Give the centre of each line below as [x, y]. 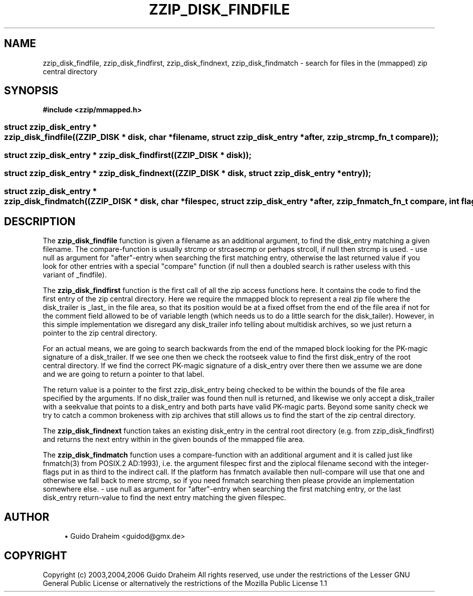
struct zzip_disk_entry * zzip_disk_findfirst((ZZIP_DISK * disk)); [128, 155]
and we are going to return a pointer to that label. [124, 374]
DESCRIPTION [40, 221]
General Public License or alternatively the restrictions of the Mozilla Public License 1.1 [185, 583]
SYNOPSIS [31, 91]
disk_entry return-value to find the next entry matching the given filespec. [164, 498]
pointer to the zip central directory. [100, 333]
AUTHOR [27, 517]
